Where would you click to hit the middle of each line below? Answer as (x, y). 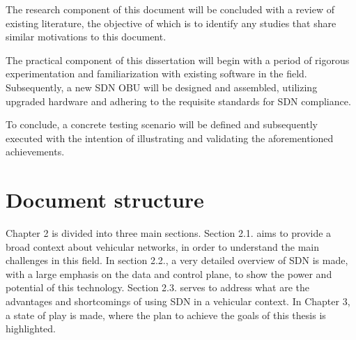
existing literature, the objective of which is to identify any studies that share (171, 23)
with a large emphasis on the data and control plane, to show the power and (169, 273)
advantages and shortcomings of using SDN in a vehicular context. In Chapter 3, (178, 301)
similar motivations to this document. (86, 37)
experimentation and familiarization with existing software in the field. (156, 74)
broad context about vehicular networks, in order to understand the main (162, 246)
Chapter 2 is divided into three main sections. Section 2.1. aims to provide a (169, 233)
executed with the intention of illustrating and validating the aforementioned (170, 138)
